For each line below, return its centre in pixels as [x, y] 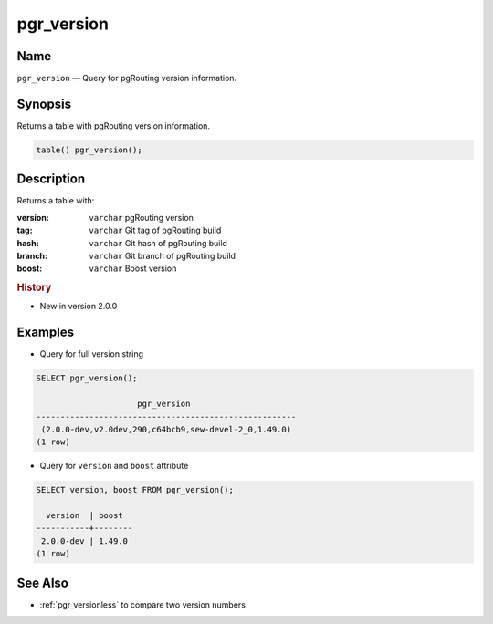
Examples [46, 333]
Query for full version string [92, 354]
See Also [42, 582]
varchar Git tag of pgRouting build [155, 230]
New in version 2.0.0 [79, 307]
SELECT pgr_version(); [87, 378]
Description [51, 179]
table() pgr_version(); [89, 150]
